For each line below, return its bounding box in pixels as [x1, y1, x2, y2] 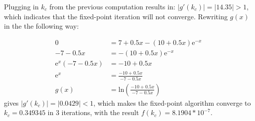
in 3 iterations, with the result [47, 107, 139, 118]
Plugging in [4, 1, 39, 11]
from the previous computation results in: [49, 1, 175, 11]
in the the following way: [4, 21, 79, 31]
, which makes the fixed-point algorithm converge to [93, 97, 251, 108]
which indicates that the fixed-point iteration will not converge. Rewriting [4, 11, 228, 21]
